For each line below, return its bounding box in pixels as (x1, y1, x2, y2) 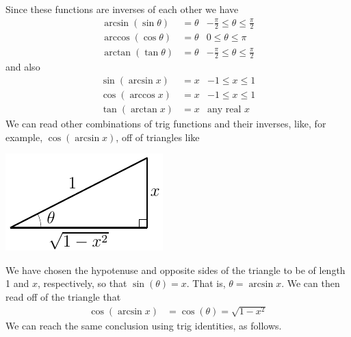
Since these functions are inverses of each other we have (5, 2, 239, 16)
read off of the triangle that (5, 290, 121, 303)
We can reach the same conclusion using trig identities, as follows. (5, 319, 282, 333)
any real (207, 105, 242, 115)
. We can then (281, 276, 340, 290)
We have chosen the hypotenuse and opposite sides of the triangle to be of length (5, 262, 346, 277)
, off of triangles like (116, 129, 200, 144)
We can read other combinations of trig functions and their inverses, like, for (5, 116, 326, 131)
